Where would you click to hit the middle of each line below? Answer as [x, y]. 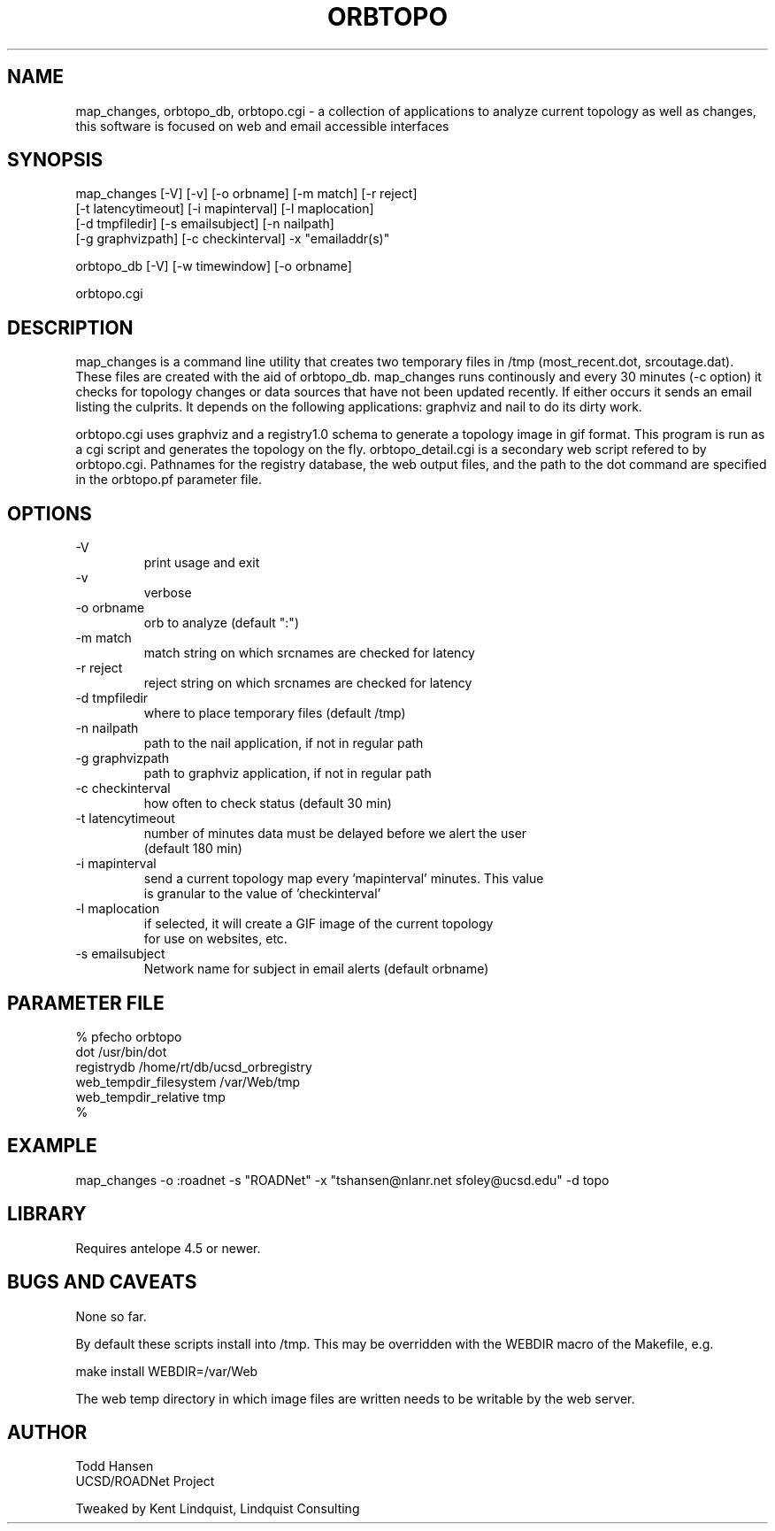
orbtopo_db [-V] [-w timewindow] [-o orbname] [214, 266]
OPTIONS [50, 513]
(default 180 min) [193, 849]
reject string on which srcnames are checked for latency [308, 683]
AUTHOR [47, 1432]
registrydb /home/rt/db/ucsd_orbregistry [194, 1066]
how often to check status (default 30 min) [268, 804]
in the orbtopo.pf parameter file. [169, 480]
